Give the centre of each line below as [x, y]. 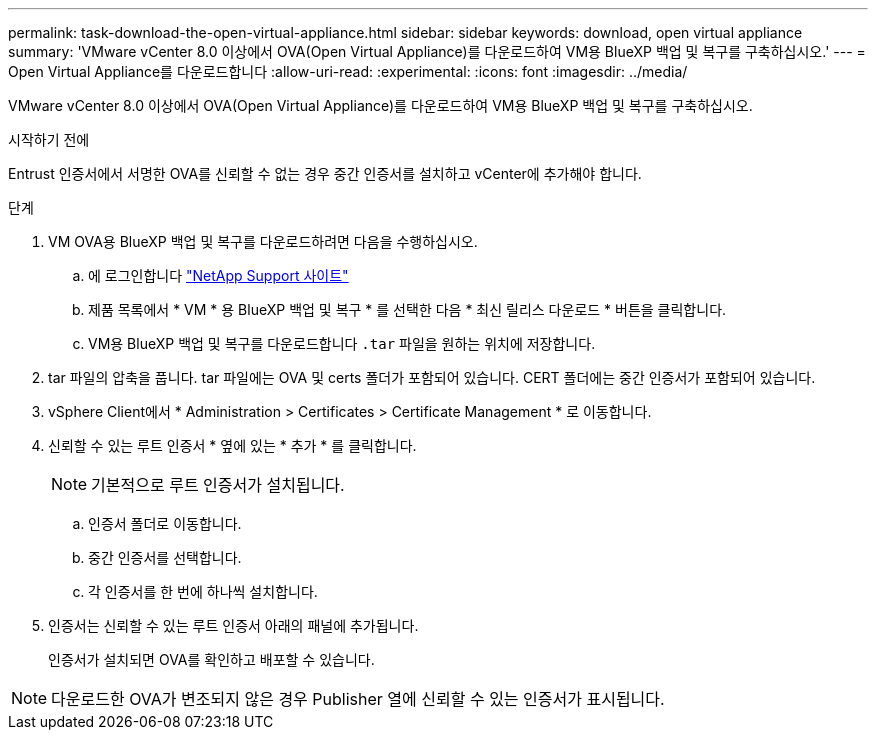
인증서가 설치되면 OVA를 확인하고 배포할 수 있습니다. [211, 659]
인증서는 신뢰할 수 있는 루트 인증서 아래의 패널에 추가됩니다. [233, 625]
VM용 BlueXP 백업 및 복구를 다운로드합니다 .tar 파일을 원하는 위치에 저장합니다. [342, 343]
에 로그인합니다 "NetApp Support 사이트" [218, 275]
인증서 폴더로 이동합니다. [165, 523]
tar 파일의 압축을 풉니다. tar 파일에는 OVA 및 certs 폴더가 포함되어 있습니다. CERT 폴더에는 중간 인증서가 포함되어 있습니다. [432, 377]
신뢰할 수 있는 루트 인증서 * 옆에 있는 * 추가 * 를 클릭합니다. [232, 445]
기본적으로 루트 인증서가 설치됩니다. [218, 485]
